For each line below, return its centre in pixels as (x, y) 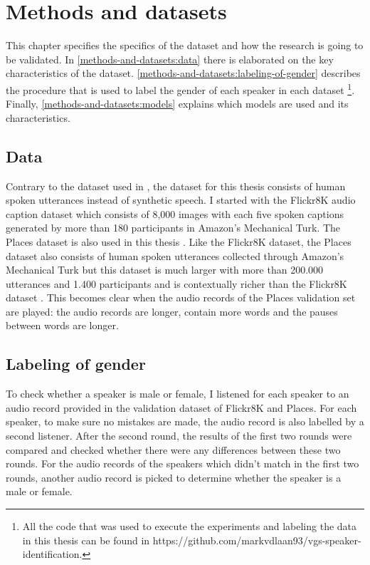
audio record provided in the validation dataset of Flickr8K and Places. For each (181, 407)
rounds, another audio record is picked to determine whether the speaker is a (174, 477)
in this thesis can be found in (86, 540)
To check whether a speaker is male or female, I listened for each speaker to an (178, 394)
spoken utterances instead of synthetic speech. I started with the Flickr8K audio (181, 200)
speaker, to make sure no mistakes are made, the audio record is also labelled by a (185, 421)
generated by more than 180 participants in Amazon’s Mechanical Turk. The (173, 228)
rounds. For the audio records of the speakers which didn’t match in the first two (183, 463)
